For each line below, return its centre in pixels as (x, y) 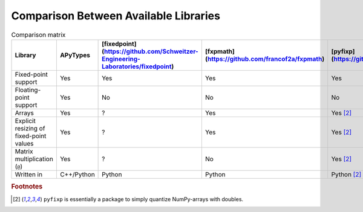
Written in (28, 174)
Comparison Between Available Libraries (116, 16)
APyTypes (75, 55)
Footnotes (27, 187)
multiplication (34, 159)
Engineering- (121, 59)
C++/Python (77, 174)
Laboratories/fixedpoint (137, 66)
